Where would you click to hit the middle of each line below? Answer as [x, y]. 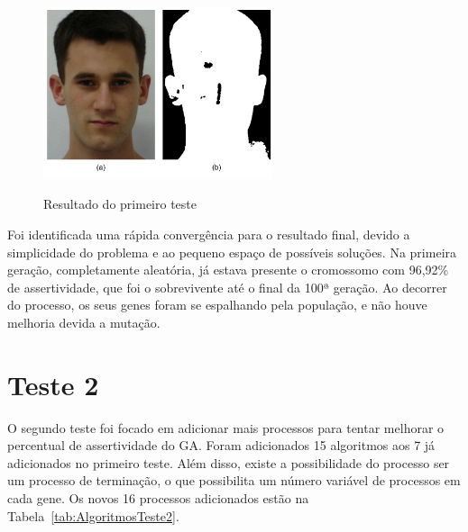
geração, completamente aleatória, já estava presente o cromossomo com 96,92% [228, 270]
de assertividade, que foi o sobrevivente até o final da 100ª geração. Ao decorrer [227, 287]
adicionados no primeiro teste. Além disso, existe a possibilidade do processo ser [229, 462]
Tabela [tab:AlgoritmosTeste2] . [93, 515]
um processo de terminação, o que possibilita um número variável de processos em [234, 480]
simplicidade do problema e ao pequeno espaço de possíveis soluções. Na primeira [232, 252]
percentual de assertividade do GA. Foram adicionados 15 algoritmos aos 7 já [221, 445]
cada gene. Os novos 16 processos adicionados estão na [158, 497]
